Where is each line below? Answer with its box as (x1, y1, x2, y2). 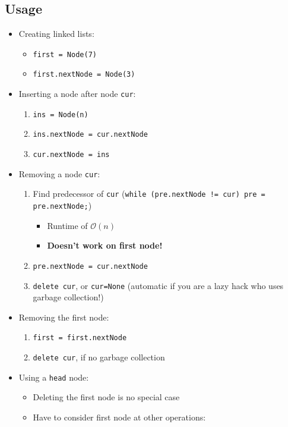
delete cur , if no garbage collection (33, 351, 165, 363)
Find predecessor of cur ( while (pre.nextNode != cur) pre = (33, 187, 265, 200)
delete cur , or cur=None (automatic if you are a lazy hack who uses (33, 279, 284, 291)
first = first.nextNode (33, 334, 127, 343)
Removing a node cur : (18, 167, 100, 180)
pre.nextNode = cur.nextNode (33, 262, 148, 271)
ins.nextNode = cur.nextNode (33, 130, 148, 139)
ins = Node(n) (33, 110, 88, 119)
